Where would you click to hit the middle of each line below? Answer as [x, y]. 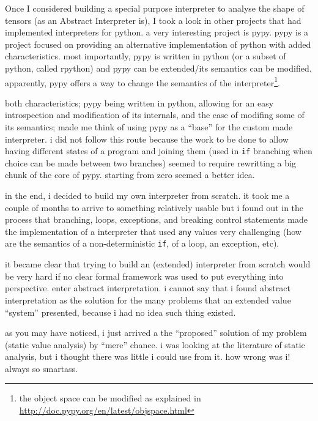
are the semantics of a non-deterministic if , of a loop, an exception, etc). [142, 243]
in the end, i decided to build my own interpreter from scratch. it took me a [147, 196]
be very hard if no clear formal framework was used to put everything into [144, 276]
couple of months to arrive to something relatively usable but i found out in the [154, 207]
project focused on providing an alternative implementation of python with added [158, 44]
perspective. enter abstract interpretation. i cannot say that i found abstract [148, 288]
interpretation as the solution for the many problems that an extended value [148, 300]
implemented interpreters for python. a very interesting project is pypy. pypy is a [157, 32]
